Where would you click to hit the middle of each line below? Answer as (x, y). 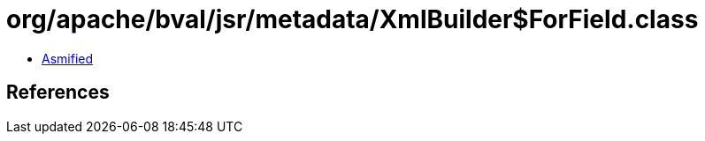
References (58, 93)
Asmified (68, 58)
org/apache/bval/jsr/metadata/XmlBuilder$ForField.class (352, 19)
